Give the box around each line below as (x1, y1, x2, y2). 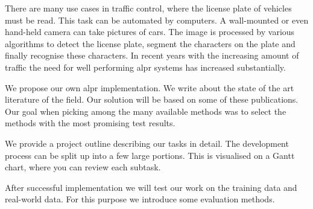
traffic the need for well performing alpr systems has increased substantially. (5, 60, 286, 73)
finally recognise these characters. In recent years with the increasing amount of (5, 49, 299, 62)
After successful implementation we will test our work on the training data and (5, 181, 297, 193)
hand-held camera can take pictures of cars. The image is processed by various (5, 25, 295, 38)
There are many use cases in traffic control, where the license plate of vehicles (5, 2, 292, 14)
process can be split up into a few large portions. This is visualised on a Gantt (5, 149, 295, 161)
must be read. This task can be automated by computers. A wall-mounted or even (5, 13, 309, 26)
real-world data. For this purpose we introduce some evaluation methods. (5, 193, 275, 205)
